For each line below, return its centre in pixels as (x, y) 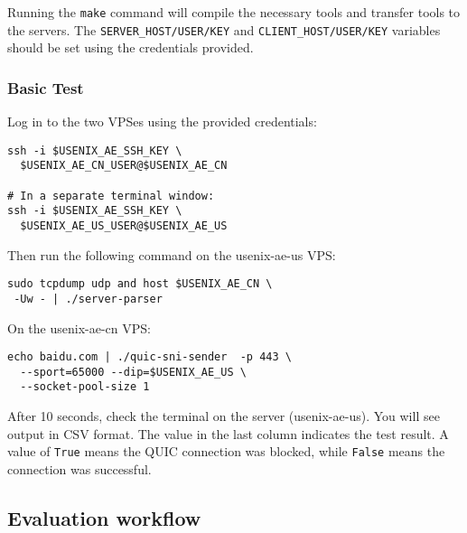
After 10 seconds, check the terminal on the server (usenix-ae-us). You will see (224, 416)
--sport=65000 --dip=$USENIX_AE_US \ (133, 372)
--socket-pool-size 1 (85, 387)
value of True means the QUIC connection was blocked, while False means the (226, 451)
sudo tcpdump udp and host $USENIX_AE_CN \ (140, 284)
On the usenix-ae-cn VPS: (79, 327)
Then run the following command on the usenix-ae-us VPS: (172, 254)
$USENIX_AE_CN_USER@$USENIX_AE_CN (124, 166)
